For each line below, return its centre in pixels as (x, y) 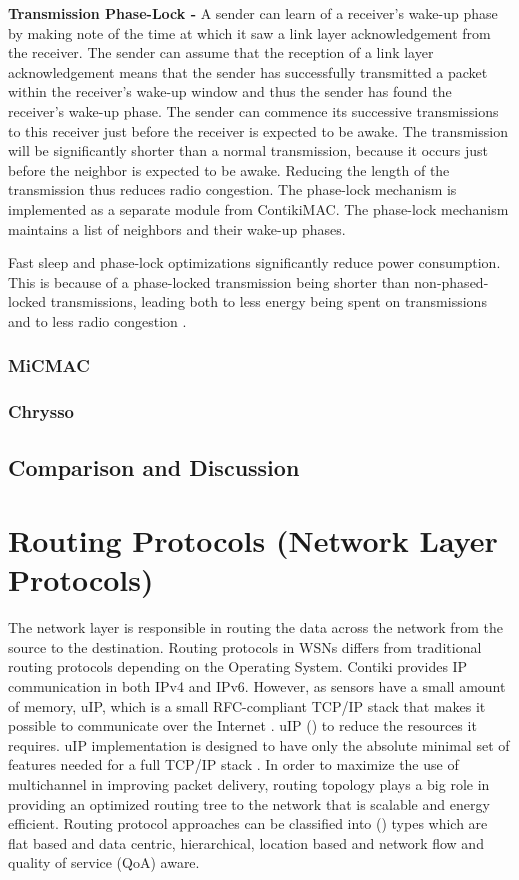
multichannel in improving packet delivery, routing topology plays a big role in (249, 784)
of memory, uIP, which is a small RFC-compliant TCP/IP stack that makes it (247, 705)
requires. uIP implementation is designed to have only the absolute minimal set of (259, 744)
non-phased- (451, 281)
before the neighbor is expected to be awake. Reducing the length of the (229, 169)
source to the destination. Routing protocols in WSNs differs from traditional (245, 646)
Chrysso (41, 411)
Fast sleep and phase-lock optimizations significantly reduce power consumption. (254, 262)
